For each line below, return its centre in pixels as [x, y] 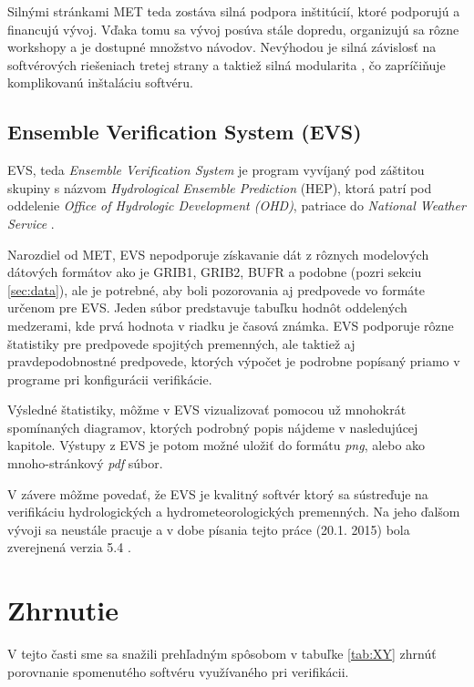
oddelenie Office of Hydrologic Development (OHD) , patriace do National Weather [237, 205]
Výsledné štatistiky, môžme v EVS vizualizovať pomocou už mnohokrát [207, 410]
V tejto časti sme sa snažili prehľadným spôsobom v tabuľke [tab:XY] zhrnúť [222, 654]
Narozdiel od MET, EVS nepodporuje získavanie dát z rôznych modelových [218, 254]
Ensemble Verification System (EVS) [185, 132]
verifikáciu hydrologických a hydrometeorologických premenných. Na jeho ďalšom [234, 512]
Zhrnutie [63, 610]
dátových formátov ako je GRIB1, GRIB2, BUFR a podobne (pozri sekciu [215, 272]
